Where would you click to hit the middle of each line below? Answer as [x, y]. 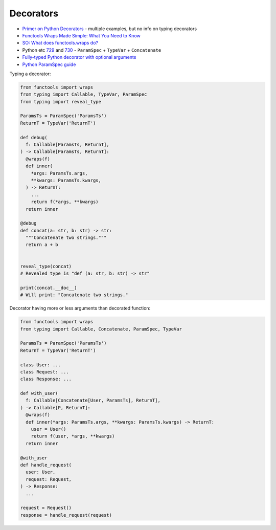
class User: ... [41, 365]
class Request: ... [44, 372]
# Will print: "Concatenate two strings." [74, 295]
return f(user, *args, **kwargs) [73, 436]
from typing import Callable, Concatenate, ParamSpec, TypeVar [101, 329]
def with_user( [39, 393]
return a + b [42, 245]
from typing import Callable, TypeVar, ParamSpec [84, 94]
